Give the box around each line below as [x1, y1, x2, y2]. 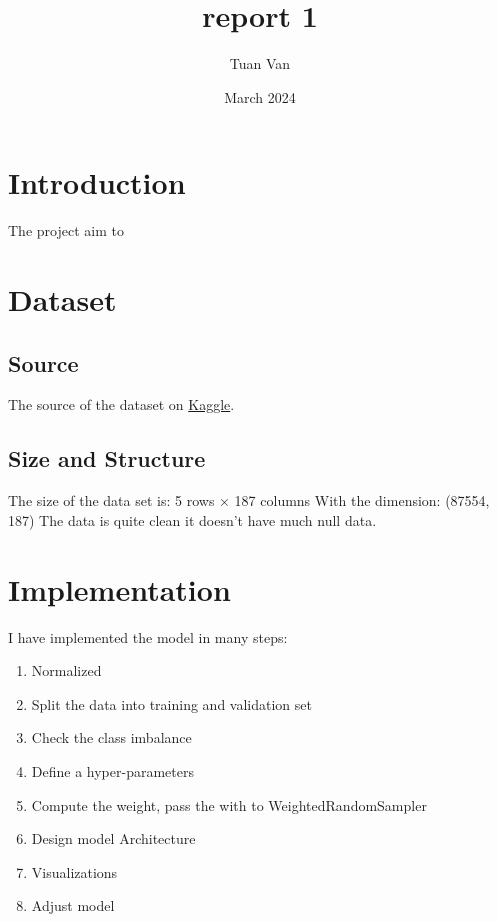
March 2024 [224, 86, 296, 107]
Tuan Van [229, 53, 291, 74]
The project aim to [8, 220, 124, 241]
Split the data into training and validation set [31, 693, 312, 714]
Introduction [8, 162, 186, 203]
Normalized [31, 660, 102, 681]
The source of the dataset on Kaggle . [8, 394, 235, 415]
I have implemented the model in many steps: [8, 626, 288, 647]
